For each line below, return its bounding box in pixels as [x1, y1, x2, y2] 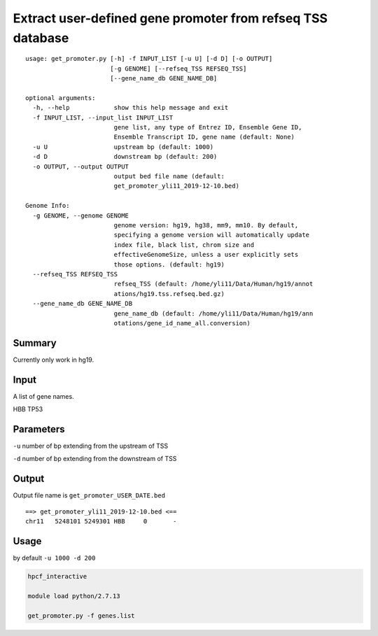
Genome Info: [25, 202, 70, 210]
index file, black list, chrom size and [113, 241, 255, 248]
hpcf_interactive [27, 572, 87, 580]
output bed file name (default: [113, 172, 225, 181]
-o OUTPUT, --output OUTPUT [32, 162, 129, 171]
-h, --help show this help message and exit [32, 104, 229, 112]
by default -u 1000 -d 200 [13, 553, 96, 562]
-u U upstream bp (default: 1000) [32, 143, 213, 150]
